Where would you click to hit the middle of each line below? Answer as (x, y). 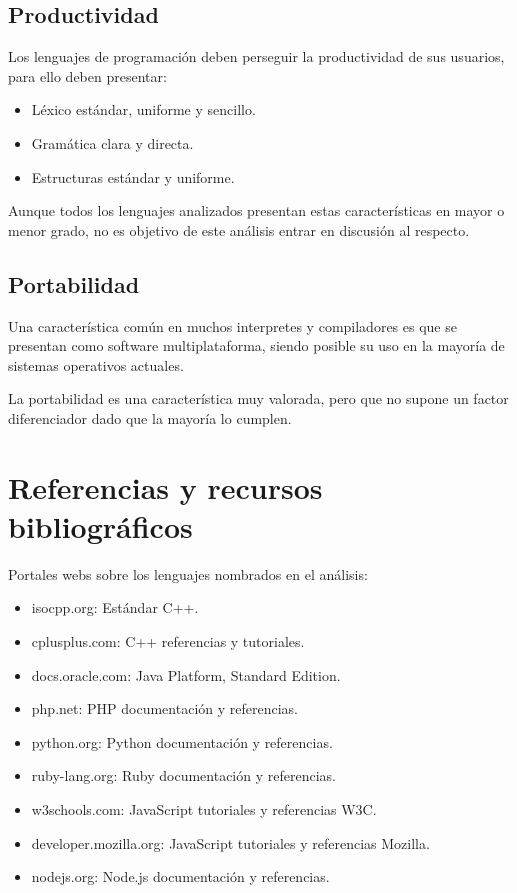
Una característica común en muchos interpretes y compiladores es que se (232, 325)
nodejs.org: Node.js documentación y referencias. (180, 876)
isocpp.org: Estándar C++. (115, 607)
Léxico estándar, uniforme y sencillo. (143, 109)
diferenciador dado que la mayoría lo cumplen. (150, 417)
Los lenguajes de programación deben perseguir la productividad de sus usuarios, (256, 56)
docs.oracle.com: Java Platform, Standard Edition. (186, 674)
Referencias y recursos (165, 486)
